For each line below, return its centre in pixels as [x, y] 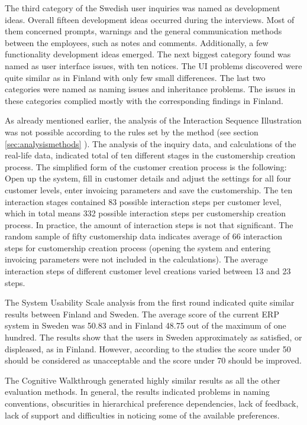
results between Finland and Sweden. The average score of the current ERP [142, 314]
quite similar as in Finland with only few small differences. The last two [135, 77]
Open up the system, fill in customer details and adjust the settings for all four [148, 178]
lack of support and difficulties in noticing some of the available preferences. [142, 415]
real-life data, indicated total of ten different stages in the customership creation [150, 155]
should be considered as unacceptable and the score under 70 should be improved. [153, 360]
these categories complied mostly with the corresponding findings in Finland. [144, 100]
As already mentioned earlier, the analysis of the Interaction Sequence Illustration [153, 120]
